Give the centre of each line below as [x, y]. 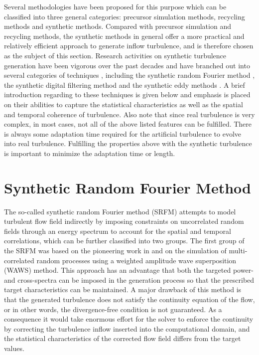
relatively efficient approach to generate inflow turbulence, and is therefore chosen [129, 46]
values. [14, 348]
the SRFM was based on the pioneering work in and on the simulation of [115, 250]
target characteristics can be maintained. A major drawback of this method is [123, 289]
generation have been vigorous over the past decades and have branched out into [127, 65]
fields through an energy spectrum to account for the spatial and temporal [118, 231]
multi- [238, 250]
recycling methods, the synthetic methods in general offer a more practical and [124, 36]
